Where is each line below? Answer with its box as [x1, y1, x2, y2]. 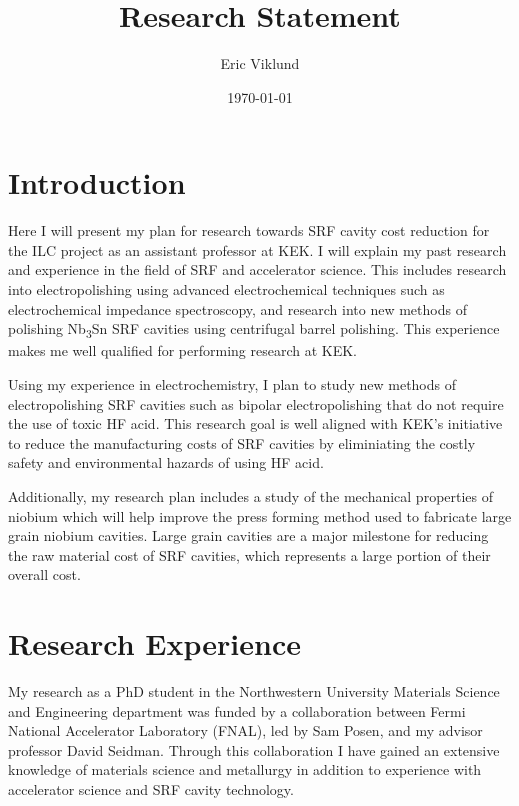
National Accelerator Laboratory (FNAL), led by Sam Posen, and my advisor [8, 720, 483, 741]
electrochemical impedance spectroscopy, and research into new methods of [8, 298, 467, 319]
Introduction [8, 162, 186, 203]
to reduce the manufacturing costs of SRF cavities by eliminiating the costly [8, 432, 476, 453]
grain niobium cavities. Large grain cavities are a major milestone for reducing [8, 525, 489, 546]
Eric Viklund [220, 53, 300, 74]
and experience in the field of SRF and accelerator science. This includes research [8, 259, 507, 280]
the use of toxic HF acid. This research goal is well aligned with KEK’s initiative [8, 413, 503, 434]
